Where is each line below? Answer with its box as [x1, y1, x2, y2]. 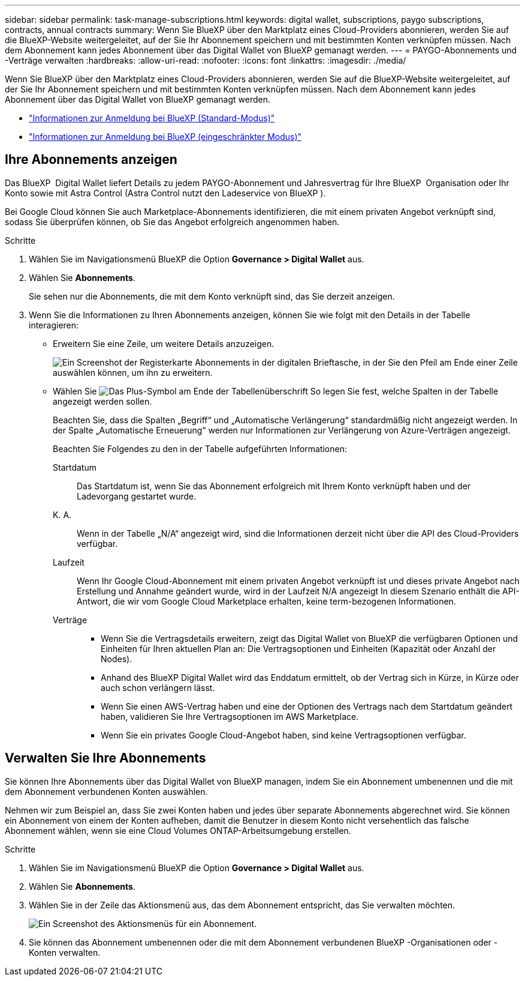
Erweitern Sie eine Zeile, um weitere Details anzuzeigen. [53, 338, 274, 349]
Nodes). [101, 653, 132, 664]
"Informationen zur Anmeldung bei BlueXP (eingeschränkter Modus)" [29, 131, 302, 142]
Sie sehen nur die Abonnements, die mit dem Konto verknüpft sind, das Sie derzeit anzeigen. [29, 291, 395, 301]
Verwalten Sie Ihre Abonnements [5, 750, 206, 766]
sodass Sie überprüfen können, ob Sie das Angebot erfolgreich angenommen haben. [5, 216, 340, 227]
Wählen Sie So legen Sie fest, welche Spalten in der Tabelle [53, 385, 499, 396]
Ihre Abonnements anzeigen [5, 152, 177, 168]
